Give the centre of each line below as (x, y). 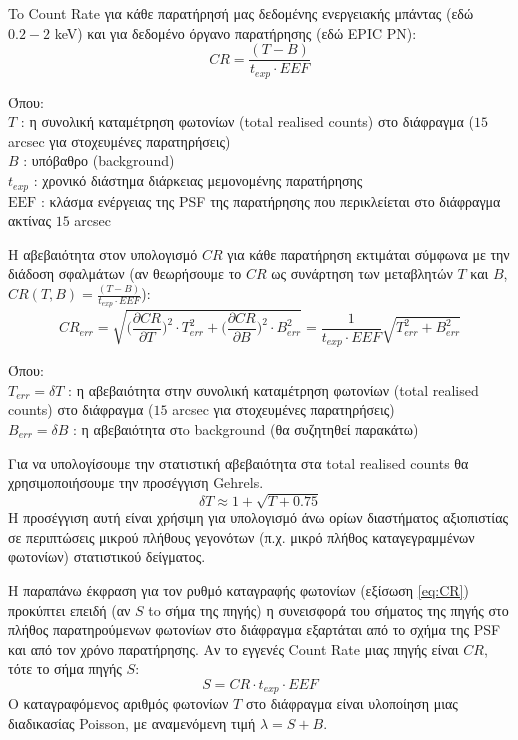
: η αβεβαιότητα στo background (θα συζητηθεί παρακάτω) (246, 428)
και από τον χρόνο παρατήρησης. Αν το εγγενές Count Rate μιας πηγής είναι (233, 648)
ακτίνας (29, 220)
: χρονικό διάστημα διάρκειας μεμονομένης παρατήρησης (198, 180)
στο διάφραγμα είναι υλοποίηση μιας (351, 703)
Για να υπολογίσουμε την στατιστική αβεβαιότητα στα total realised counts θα (238, 462)
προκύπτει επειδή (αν (69, 609)
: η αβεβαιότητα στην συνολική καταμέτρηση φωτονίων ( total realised (273, 389)
